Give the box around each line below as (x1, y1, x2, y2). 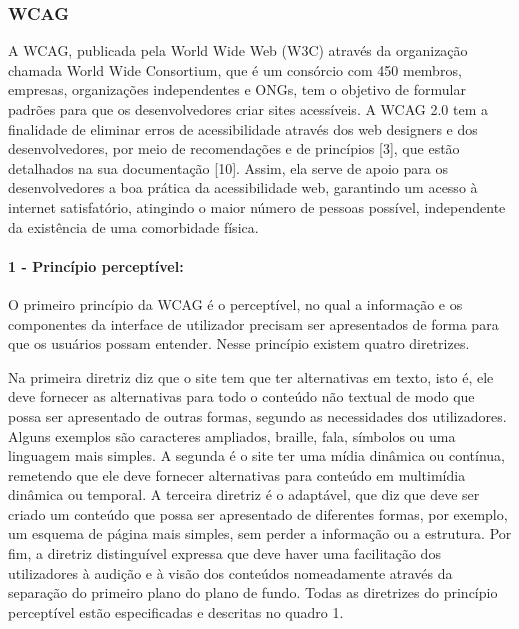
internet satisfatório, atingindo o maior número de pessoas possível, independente (8, 196, 506, 217)
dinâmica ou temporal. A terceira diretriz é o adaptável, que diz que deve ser (8, 484, 480, 505)
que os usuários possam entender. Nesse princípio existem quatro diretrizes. (8, 333, 470, 354)
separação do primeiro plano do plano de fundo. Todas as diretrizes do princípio (8, 582, 498, 603)
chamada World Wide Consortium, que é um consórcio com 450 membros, (8, 59, 462, 80)
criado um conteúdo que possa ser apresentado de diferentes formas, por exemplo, (8, 503, 508, 524)
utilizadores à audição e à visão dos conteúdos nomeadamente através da (8, 562, 453, 583)
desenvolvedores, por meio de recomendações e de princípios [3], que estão (8, 138, 460, 159)
